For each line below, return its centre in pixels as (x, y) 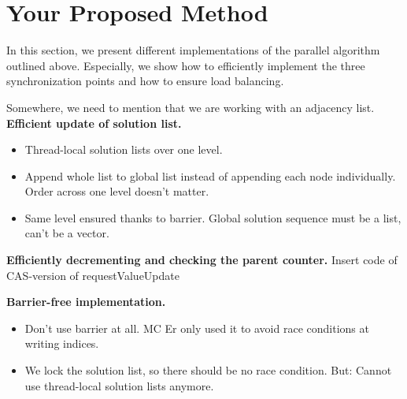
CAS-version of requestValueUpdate (93, 275)
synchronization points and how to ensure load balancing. (145, 81)
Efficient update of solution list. (94, 123)
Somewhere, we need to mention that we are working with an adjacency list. (191, 107)
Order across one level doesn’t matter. (117, 191)
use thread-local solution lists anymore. (119, 385)
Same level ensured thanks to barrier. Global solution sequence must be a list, (213, 217)
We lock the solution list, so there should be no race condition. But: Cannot (208, 370)
